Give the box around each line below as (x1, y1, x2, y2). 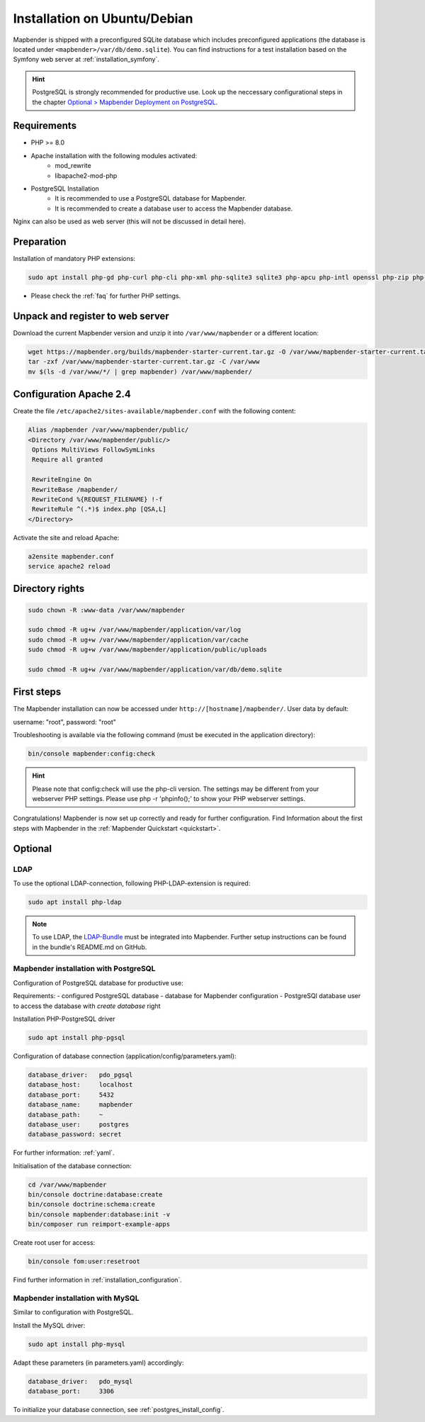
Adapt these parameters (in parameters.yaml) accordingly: (13, 1358, 184, 1367)
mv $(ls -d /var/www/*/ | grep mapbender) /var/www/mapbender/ (28, 367, 253, 376)
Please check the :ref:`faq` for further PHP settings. (30, 291, 181, 301)
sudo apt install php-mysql (28, 1340, 125, 1348)
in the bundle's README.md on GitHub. (32, 943, 147, 951)
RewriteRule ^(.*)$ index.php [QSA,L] (32, 505, 166, 513)
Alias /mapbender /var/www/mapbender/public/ (28, 426, 189, 434)
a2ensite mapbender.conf (28, 552, 115, 560)
